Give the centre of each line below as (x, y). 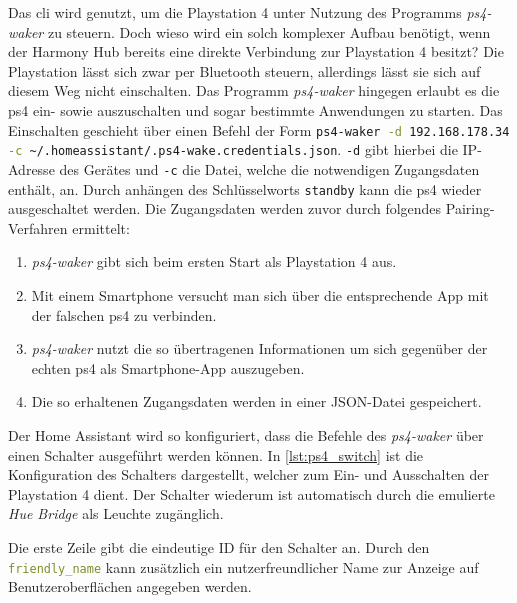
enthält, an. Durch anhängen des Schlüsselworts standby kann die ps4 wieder (245, 188)
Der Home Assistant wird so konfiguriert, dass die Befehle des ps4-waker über (246, 434)
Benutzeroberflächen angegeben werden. (130, 586)
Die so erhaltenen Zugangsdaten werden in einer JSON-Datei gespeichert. (256, 401)
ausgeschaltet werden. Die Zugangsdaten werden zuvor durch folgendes (225, 208)
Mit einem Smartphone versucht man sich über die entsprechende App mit (260, 294)
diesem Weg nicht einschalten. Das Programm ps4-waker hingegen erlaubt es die (254, 90)
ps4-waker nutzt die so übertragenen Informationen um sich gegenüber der (259, 348)
